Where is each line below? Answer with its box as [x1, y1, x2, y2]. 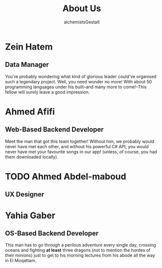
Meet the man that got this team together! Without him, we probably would [5, 138, 155, 144]
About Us [62, 3, 101, 14]
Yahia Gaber [5, 210, 55, 221]
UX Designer [5, 191, 45, 199]
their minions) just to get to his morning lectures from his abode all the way [5, 252, 155, 258]
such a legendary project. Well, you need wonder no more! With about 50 [5, 78, 152, 84]
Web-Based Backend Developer [5, 125, 104, 134]
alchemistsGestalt [64, 19, 100, 25]
